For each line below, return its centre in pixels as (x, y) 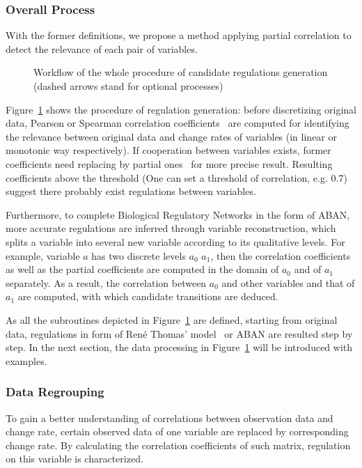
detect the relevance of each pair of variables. (102, 48)
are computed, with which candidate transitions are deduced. (148, 296)
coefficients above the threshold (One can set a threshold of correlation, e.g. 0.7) (176, 177)
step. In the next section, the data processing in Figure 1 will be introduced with (179, 347)
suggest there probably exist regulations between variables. (131, 191)
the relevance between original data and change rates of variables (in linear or (171, 136)
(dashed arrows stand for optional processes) (128, 86)
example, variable (43, 255)
